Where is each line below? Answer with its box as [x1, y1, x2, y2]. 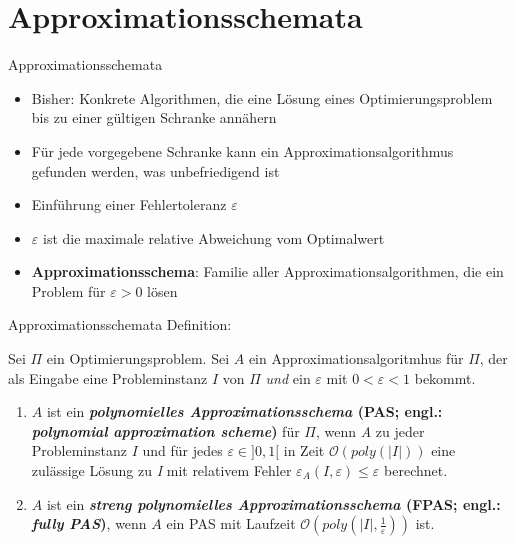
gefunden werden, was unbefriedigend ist [31, 160, 280, 181]
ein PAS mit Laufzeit [166, 513, 296, 534]
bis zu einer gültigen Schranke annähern [31, 107, 277, 128]
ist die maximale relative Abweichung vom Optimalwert [42, 227, 385, 248]
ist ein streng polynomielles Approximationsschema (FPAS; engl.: [46, 493, 501, 514]
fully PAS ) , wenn [31, 513, 147, 534]
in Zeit [283, 440, 325, 461]
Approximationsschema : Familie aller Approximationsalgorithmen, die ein [31, 261, 504, 282]
